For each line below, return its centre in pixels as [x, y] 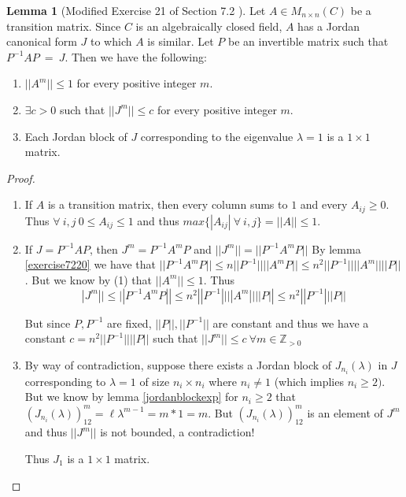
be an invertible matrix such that [308, 41]
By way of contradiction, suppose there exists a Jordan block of [178, 364]
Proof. [21, 178]
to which [111, 41]
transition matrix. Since [64, 26]
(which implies [309, 381]
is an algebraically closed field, [209, 26]
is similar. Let [181, 41]
